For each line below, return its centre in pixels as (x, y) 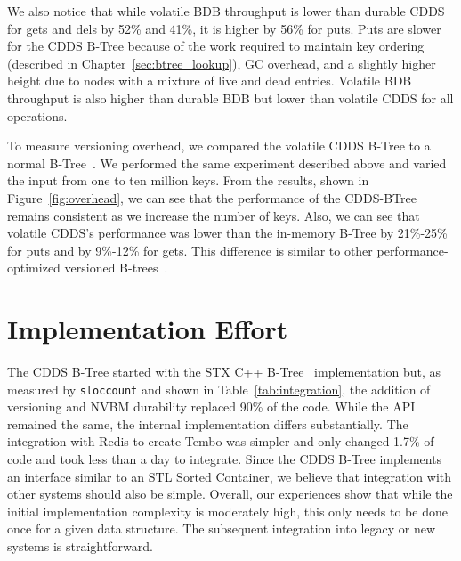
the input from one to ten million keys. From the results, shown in (188, 180)
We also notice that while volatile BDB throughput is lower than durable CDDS (226, 11)
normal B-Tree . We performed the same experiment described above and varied (227, 163)
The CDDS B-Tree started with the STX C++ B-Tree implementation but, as (224, 372)
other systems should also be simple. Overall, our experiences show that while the (230, 494)
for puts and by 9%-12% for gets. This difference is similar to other (190, 250)
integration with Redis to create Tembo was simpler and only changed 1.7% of (221, 441)
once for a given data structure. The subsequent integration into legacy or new (222, 528)
